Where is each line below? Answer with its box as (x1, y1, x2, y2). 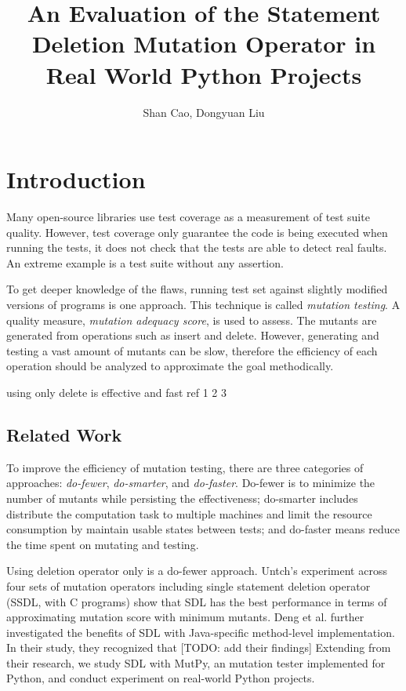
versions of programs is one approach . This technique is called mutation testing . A (6, 296, 401, 312)
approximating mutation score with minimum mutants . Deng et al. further (6, 609, 364, 625)
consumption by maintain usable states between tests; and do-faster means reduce (6, 521, 400, 537)
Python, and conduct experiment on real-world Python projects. (6, 670, 315, 686)
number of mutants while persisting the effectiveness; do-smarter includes (6, 489, 358, 506)
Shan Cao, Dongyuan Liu (143, 104, 265, 120)
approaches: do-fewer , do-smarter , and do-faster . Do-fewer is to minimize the (6, 475, 375, 491)
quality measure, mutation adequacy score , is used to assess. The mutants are (6, 311, 377, 328)
